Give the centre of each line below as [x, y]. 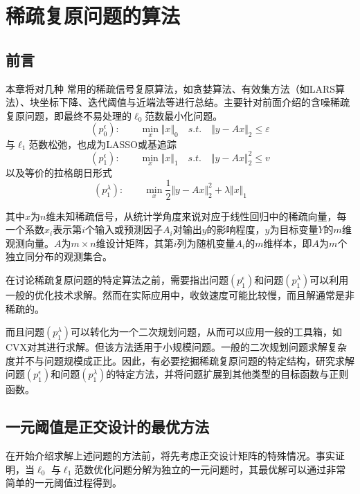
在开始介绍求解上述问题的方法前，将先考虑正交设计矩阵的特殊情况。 [161, 456]
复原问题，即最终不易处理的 [69, 115]
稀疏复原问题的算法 [93, 16]
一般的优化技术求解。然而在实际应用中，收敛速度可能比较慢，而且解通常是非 [180, 294]
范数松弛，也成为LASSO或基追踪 [102, 144]
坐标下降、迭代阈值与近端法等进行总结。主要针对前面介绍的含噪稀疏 [194, 102]
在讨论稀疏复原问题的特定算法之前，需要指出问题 [117, 279]
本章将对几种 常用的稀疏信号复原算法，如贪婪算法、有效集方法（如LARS [170, 88]
